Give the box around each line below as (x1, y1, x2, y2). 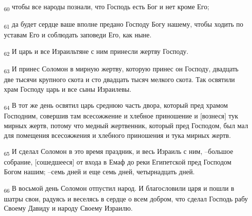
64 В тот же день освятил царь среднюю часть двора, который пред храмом (4, 100, 228, 112)
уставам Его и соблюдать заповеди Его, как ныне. (4, 30, 152, 40)
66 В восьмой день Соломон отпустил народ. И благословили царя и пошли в (4, 183, 234, 194)
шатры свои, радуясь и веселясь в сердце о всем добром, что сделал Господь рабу (4, 193, 248, 203)
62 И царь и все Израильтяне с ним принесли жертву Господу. (4, 46, 189, 57)
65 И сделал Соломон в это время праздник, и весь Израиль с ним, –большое (4, 146, 233, 157)
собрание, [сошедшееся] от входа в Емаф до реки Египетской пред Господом (4, 157, 232, 167)
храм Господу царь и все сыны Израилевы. (4, 83, 132, 94)
